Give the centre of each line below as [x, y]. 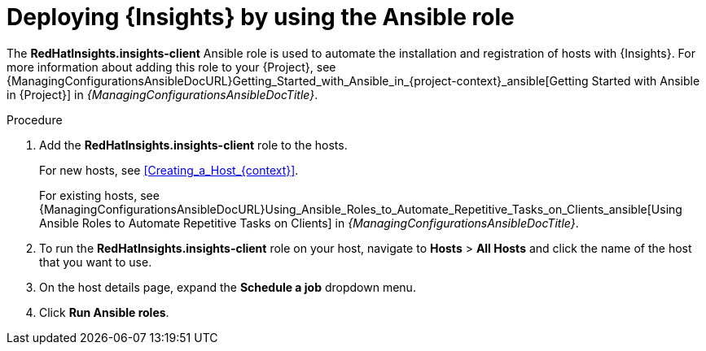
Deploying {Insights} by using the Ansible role [261, 17]
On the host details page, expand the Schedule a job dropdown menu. [228, 287]
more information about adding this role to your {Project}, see [171, 67]
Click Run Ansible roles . [104, 312]
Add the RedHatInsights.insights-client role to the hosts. [193, 145]
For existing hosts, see [99, 195]
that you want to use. [96, 262]
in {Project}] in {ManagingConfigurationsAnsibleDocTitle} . [162, 94]
